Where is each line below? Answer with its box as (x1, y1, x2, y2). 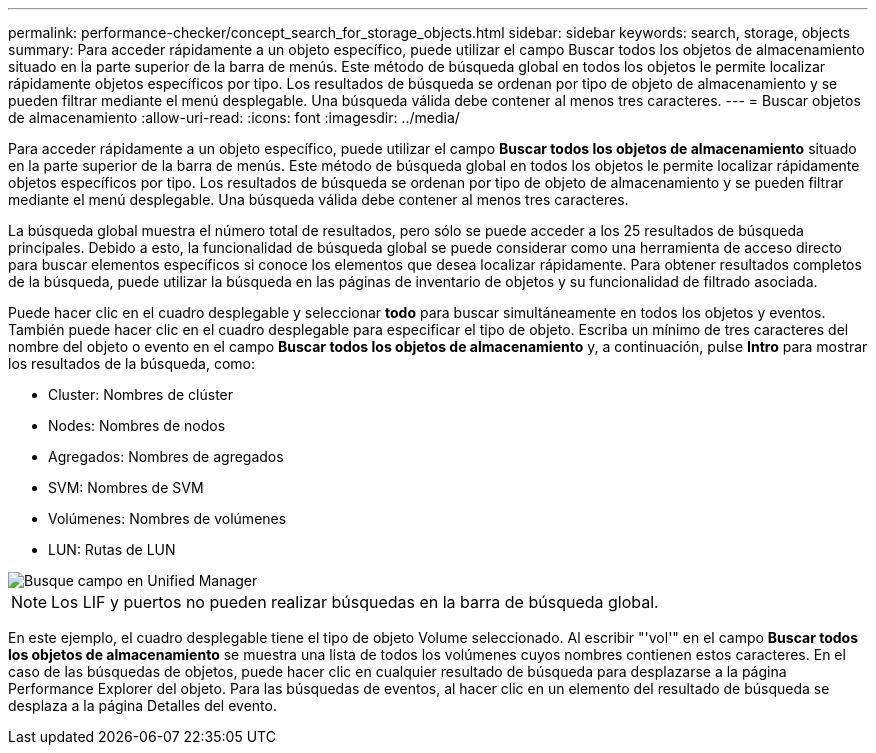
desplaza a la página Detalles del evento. (8, 697, 277, 714)
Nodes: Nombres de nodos (48, 417, 226, 434)
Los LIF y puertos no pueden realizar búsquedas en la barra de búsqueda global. (51, 592, 659, 612)
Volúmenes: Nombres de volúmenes (48, 510, 287, 527)
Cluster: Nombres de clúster (48, 386, 234, 403)
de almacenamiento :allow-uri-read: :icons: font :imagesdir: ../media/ (8, 109, 460, 126)
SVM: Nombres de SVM (48, 479, 204, 496)
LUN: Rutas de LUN (48, 541, 176, 558)
